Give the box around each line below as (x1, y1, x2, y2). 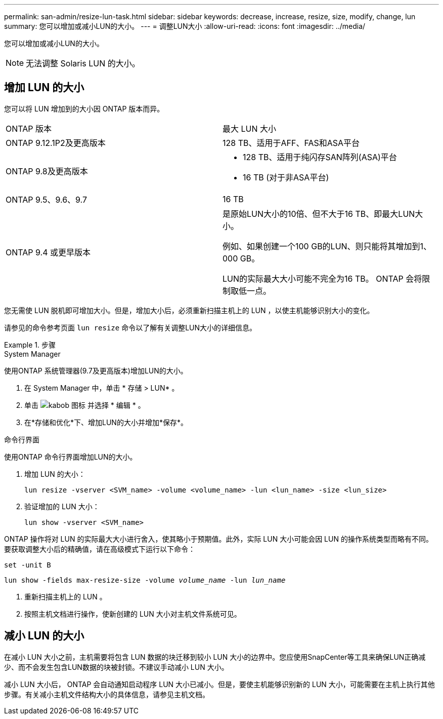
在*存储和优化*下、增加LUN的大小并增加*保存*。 (24, 418, 188, 427)
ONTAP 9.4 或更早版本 (6, 247, 91, 257)
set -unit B (4, 560, 51, 569)
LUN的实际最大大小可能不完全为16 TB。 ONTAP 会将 (223, 273, 422, 284)
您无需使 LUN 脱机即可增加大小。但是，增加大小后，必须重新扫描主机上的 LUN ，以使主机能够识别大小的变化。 (4, 306, 374, 315)
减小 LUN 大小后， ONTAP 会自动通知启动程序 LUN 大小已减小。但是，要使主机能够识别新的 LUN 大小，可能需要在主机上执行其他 (4, 679, 435, 689)
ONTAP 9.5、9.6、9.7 (6, 194, 87, 205)
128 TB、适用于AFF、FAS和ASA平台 (223, 137, 360, 148)
